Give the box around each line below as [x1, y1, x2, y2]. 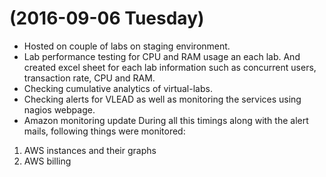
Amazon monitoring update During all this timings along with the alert [23, 114, 309, 126]
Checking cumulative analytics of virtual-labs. [23, 82, 213, 94]
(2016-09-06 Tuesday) [9, 7, 205, 30]
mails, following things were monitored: [23, 125, 186, 137]
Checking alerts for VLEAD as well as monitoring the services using [23, 93, 302, 105]
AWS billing [23, 155, 72, 167]
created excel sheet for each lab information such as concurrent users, [23, 61, 317, 73]
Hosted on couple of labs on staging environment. [23, 40, 231, 52]
